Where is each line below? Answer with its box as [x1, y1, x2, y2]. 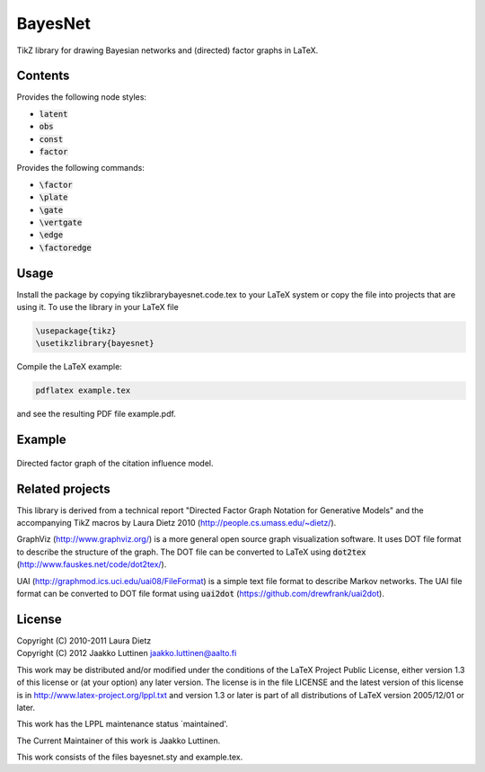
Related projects [16, 481, 111, 496]
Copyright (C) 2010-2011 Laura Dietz [16, 634, 152, 646]
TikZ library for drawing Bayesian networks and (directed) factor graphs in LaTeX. [16, 45, 319, 56]
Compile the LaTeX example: [16, 361, 123, 372]
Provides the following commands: [16, 163, 145, 173]
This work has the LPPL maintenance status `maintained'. [16, 719, 229, 730]
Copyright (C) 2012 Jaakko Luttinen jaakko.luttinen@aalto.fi [16, 648, 237, 659]
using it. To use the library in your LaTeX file [16, 302, 179, 313]
